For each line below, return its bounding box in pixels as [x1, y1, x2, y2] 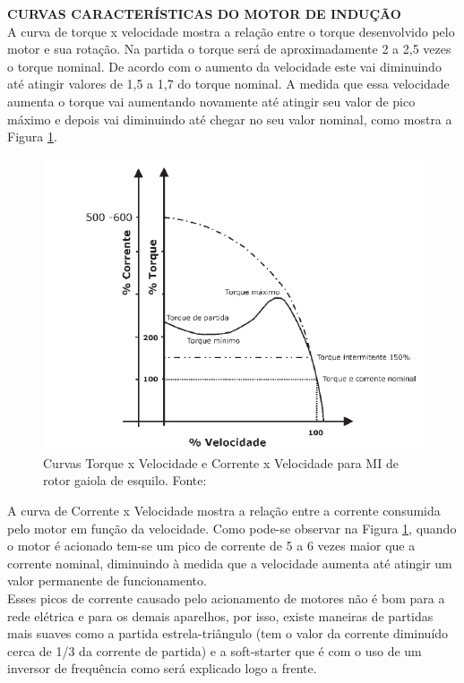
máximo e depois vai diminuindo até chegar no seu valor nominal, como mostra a [7, 109, 452, 128]
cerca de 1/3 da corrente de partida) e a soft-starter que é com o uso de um [7, 641, 422, 660]
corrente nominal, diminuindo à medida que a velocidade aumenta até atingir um [7, 553, 452, 572]
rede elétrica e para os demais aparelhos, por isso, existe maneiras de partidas [7, 606, 434, 625]
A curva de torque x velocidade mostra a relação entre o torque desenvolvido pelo [7, 21, 455, 40]
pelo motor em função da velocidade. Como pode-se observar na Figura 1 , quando [7, 518, 457, 537]
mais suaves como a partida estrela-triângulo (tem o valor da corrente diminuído [7, 624, 449, 643]
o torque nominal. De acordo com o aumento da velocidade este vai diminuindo [7, 56, 442, 75]
